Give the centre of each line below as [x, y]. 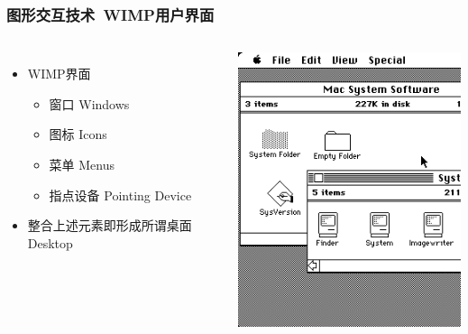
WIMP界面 [59, 74]
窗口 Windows [89, 103]
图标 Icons [78, 134]
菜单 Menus [82, 164]
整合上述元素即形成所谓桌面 [110, 225]
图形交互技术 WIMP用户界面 [110, 14]
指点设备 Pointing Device [120, 195]
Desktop [50, 242]
